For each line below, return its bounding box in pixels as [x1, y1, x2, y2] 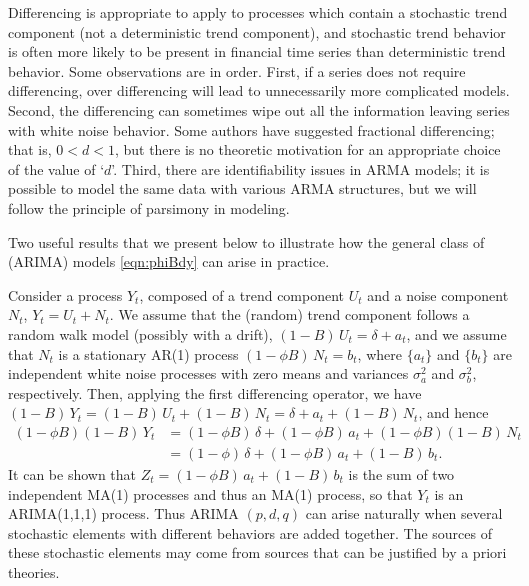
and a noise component [367, 284, 509, 305]
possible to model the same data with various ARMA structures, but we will [8, 178, 477, 199]
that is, [8, 139, 52, 160]
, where [357, 343, 402, 364]
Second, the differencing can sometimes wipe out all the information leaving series [8, 99, 510, 120]
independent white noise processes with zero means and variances [8, 363, 409, 384]
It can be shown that [8, 463, 137, 484]
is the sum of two [348, 463, 455, 484]
